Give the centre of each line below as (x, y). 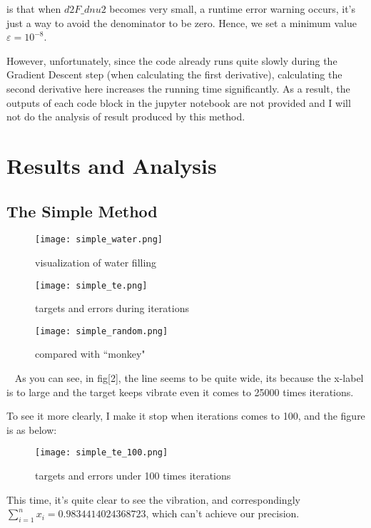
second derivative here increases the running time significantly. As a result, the (178, 88)
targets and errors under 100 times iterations (133, 476)
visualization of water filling (96, 262)
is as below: (32, 429)
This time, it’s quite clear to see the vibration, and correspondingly (153, 499)
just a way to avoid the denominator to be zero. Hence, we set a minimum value (182, 22)
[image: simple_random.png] (102, 331)
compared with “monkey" (90, 354)
